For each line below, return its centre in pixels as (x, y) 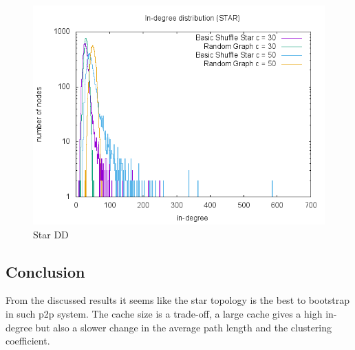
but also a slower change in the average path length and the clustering (184, 327)
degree (19, 327)
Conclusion (45, 271)
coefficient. (28, 341)
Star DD (51, 234)
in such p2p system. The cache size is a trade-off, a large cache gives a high (164, 313)
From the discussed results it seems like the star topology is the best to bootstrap (178, 300)
